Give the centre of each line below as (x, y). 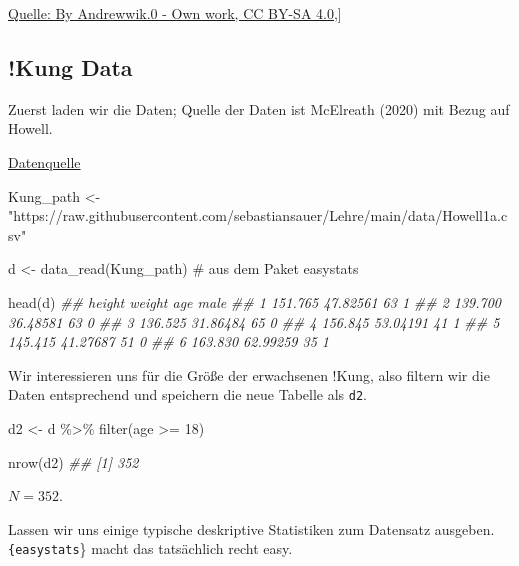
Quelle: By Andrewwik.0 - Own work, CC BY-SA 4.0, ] (175, 13)
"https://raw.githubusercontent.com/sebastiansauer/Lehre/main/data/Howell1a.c (258, 215)
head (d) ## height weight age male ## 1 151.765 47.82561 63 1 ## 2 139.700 (255, 301)
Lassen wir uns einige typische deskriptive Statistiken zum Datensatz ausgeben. (251, 528)
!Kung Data (70, 66)
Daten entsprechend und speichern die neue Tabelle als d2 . (188, 394)
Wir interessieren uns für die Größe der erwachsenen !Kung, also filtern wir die (249, 374)
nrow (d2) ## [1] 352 (73, 461)
